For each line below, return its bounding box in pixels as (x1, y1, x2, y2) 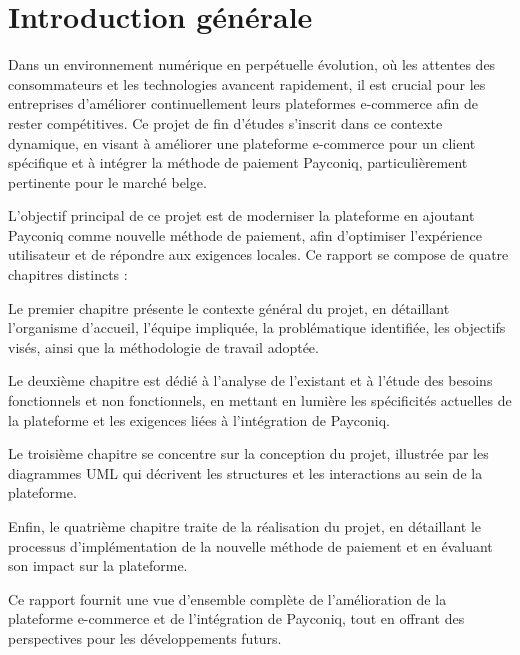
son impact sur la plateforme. (8, 555, 188, 576)
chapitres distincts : (8, 264, 128, 285)
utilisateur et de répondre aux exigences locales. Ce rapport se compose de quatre (8, 244, 509, 265)
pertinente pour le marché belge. (8, 171, 207, 192)
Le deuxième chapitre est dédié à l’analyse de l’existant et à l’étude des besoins (8, 370, 493, 391)
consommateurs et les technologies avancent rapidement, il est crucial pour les (8, 73, 486, 94)
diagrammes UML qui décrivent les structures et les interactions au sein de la (8, 462, 483, 483)
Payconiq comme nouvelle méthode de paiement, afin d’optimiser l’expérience (8, 224, 482, 245)
